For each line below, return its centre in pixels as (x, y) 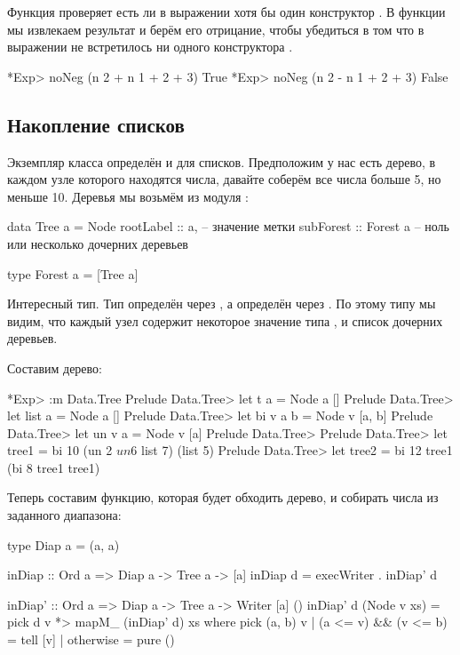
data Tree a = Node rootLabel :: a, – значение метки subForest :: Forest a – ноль (228, 226)
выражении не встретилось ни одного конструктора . (150, 47)
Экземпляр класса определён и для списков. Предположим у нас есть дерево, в (222, 161)
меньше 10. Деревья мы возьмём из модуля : (128, 196)
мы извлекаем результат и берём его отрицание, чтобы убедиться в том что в (216, 29)
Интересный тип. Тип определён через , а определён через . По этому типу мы (222, 304)
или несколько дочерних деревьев (98, 243)
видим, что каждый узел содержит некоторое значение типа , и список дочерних (225, 320)
